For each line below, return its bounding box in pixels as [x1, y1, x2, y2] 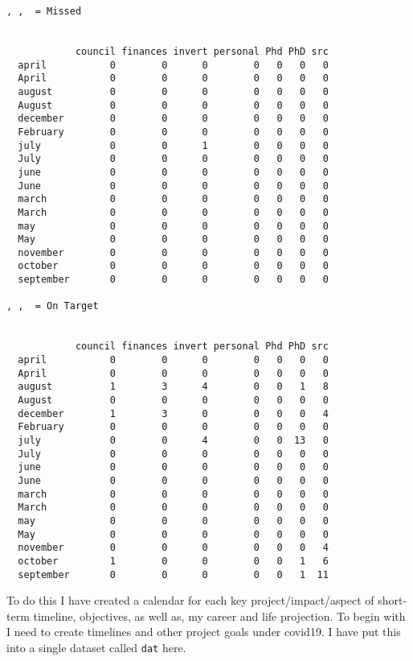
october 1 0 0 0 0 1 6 [18, 555, 329, 567]
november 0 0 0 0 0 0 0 [18, 246, 329, 258]
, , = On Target [6, 300, 99, 312]
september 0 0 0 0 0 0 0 [18, 274, 329, 286]
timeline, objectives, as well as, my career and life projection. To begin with [33, 607, 406, 624]
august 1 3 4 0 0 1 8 [18, 381, 329, 393]
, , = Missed [6, 6, 82, 17]
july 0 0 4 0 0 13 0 [18, 435, 329, 446]
